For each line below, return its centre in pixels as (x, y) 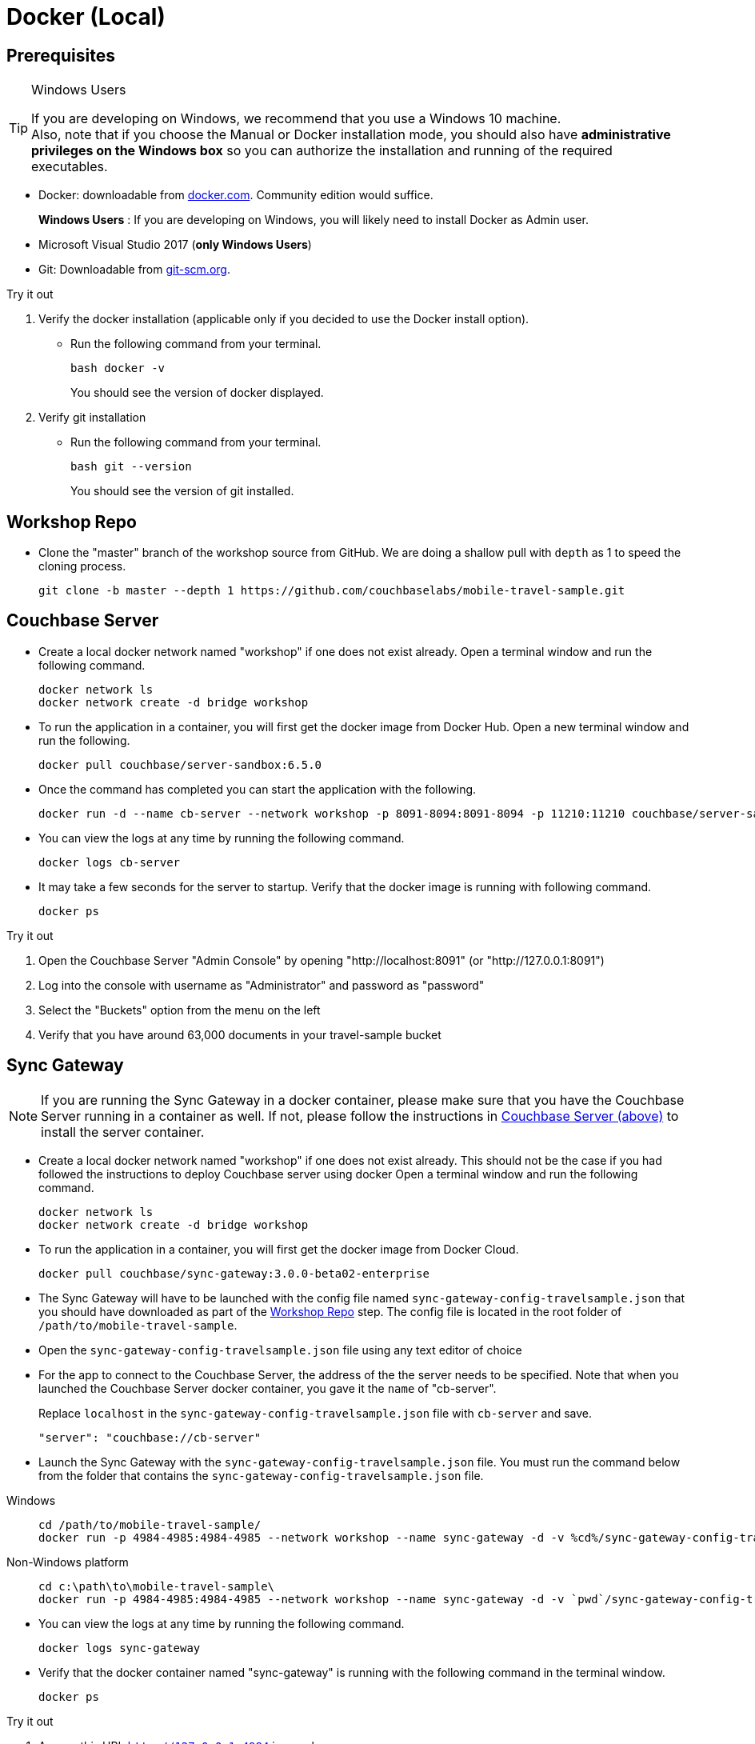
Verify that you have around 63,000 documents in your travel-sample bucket (240, 1034)
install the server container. (123, 1132)
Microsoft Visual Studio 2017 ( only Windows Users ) (175, 245)
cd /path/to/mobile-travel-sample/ (150, 1524)
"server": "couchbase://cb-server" (150, 1437)
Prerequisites (61, 55)
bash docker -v (118, 368)
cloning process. (82, 566)
